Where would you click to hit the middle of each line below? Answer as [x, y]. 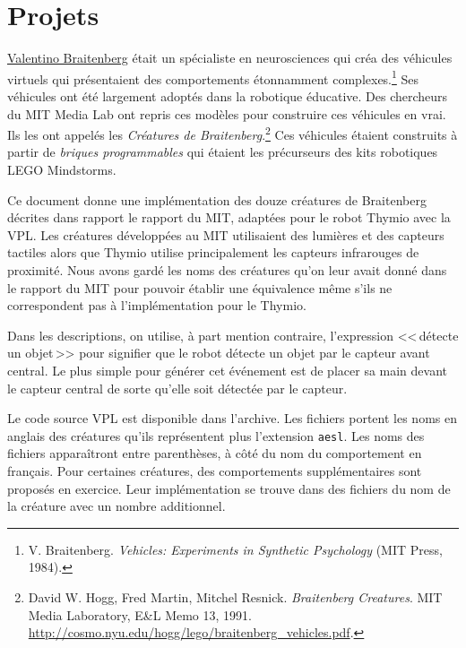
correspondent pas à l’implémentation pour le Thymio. [157, 305]
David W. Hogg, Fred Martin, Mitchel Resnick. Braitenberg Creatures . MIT [235, 596]
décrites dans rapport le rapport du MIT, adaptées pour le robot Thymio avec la [229, 217]
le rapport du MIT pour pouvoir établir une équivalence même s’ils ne [200, 287]
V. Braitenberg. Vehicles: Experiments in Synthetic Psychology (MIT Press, [235, 549]
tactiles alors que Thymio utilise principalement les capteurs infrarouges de [213, 252]
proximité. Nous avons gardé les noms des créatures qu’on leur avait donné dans [227, 269]
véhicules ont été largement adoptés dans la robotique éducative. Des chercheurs [228, 95]
